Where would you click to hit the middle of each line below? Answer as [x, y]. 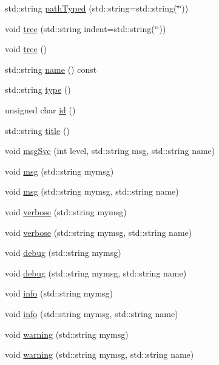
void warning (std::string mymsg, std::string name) [99, 354]
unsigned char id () [40, 109]
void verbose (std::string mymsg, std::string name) [99, 232]
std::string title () [37, 130]
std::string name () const [51, 69]
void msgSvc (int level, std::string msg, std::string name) [110, 151]
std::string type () [38, 89]
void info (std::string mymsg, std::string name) [92, 313]
